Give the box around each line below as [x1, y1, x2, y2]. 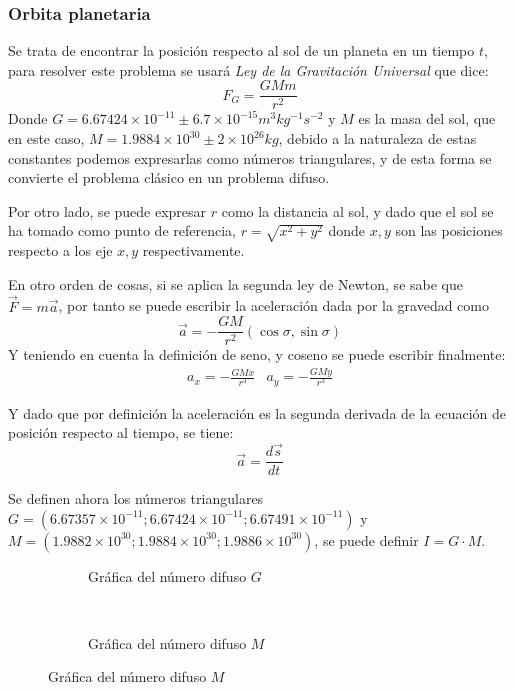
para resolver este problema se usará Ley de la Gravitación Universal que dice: [8, 59, 489, 80]
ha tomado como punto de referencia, [8, 220, 236, 241]
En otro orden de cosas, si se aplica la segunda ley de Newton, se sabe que [8, 273, 463, 294]
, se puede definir [314, 529, 419, 550]
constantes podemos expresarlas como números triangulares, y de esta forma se [8, 147, 492, 168]
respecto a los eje [8, 240, 113, 261]
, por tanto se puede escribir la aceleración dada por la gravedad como [58, 295, 489, 316]
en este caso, [8, 128, 85, 149]
